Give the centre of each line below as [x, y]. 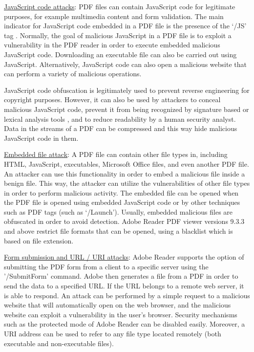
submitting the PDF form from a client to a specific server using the [106, 266]
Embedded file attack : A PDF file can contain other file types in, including [116, 154]
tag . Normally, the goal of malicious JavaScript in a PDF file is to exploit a [118, 35]
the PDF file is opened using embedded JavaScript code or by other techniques [122, 202]
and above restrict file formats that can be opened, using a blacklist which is [118, 231]
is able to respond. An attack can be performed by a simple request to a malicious [127, 295]
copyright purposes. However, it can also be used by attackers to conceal [112, 99]
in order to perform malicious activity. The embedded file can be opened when [121, 192]
